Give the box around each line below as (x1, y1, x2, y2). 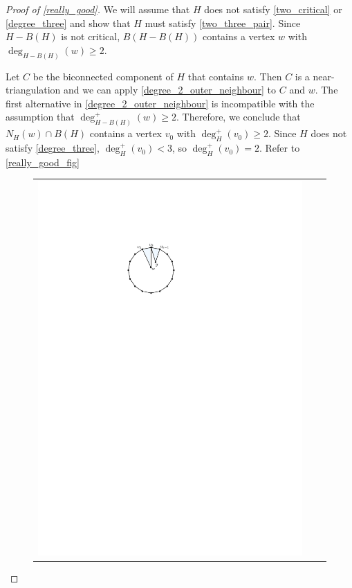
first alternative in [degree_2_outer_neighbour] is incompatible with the (6, 96, 315, 110)
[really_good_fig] (6, 154, 80, 169)
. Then (254, 69, 282, 83)
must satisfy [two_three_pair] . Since (145, 15, 301, 30)
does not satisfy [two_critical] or (204, 2, 342, 16)
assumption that (6, 109, 75, 124)
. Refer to (259, 141, 300, 155)
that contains (187, 69, 244, 83)
